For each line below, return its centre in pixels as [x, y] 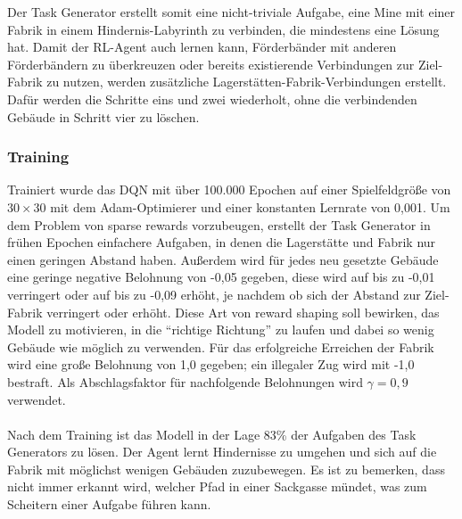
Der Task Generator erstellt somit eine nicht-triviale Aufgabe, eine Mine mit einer [231, 12]
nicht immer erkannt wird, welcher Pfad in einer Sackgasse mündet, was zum [217, 486]
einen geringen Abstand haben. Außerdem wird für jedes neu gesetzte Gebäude [223, 259]
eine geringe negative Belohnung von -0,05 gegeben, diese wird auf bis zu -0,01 [221, 277]
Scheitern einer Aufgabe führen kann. [109, 504]
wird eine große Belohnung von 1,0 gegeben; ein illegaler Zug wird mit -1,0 [211, 364]
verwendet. [37, 399]
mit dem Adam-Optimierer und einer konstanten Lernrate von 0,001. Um [250, 206]
